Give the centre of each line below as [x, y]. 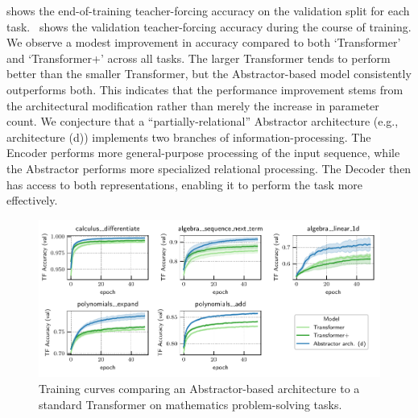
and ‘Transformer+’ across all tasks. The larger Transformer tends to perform [199, 58]
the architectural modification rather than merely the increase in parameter [193, 105]
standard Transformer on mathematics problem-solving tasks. [190, 404]
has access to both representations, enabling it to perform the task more [185, 184]
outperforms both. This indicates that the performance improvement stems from [205, 89]
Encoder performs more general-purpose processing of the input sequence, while [203, 153]
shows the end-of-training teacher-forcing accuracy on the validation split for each [208, 10]
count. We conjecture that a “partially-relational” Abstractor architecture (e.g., [203, 121]
